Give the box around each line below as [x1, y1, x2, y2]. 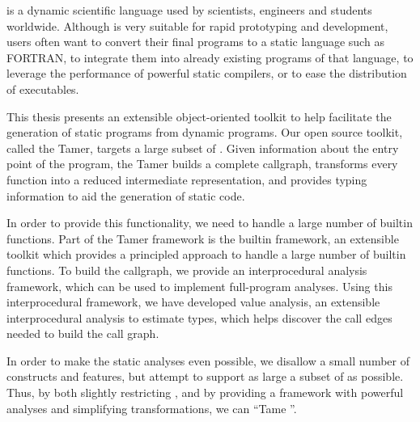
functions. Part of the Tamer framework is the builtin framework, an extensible [6, 230, 399, 247]
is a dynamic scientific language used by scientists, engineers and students [6, 2, 372, 18]
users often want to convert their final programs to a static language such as [6, 33, 384, 50]
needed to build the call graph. [6, 325, 159, 342]
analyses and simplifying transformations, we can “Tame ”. [6, 399, 297, 416]
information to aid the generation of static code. [6, 187, 245, 204]
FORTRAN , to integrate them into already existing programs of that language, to [6, 49, 414, 65]
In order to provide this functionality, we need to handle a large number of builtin [6, 214, 413, 231]
